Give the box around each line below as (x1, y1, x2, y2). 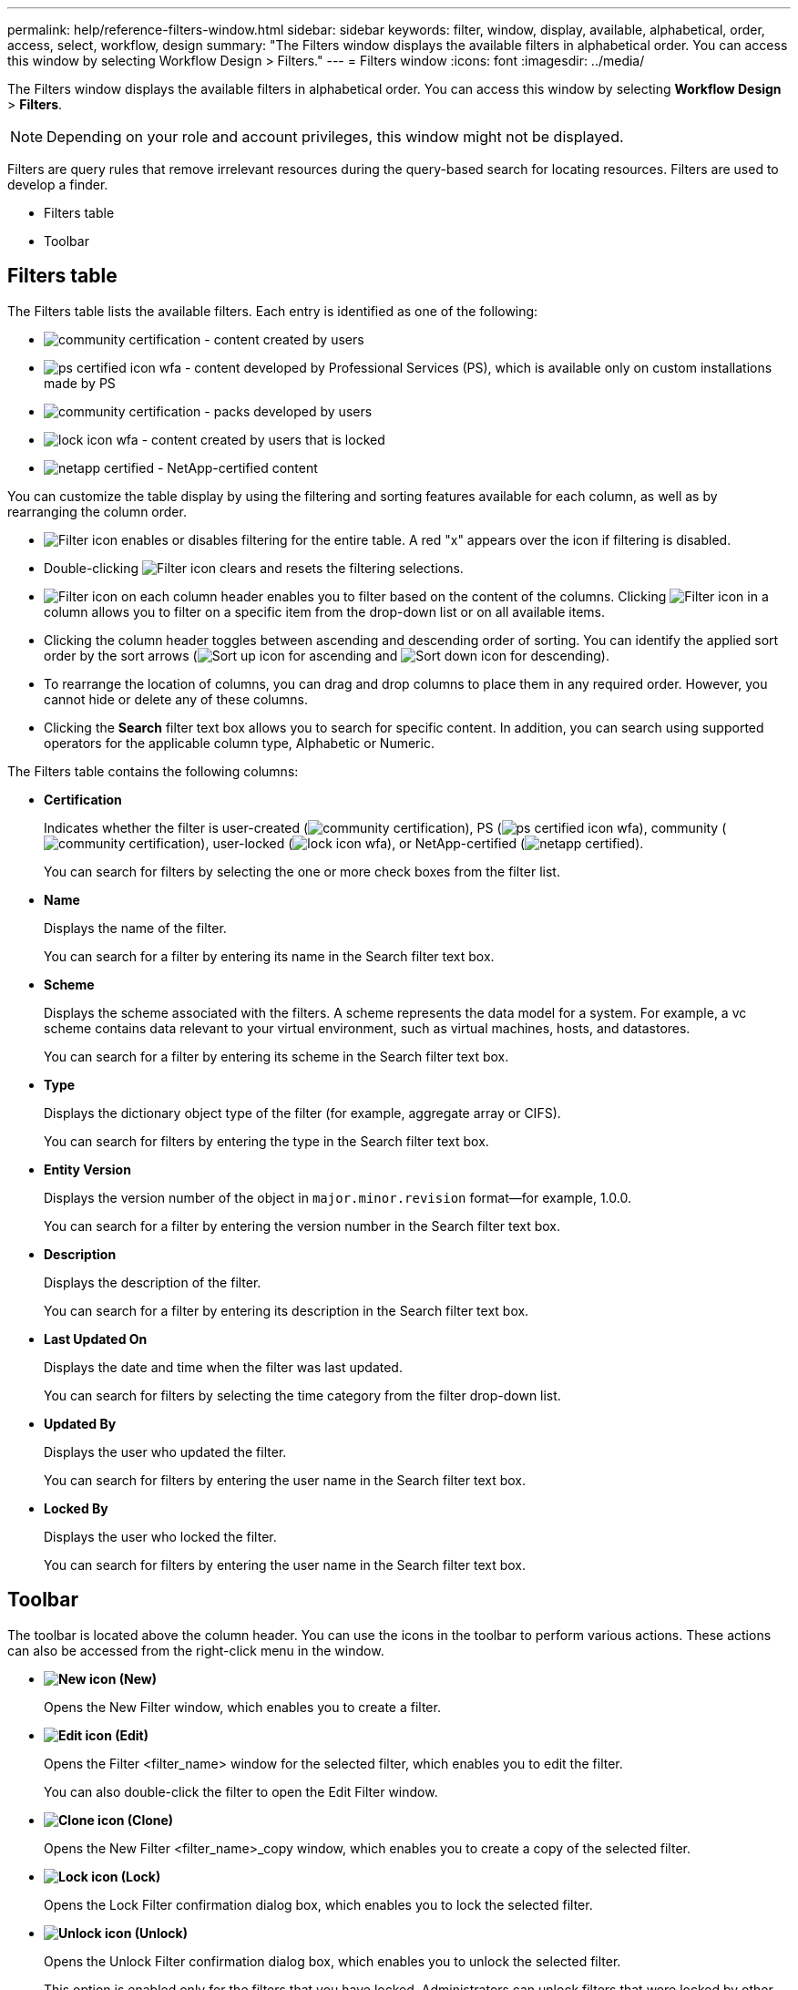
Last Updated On (44, 1330, 148, 1347)
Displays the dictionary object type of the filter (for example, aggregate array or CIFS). (44, 1104, 561, 1121)
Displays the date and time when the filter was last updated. (44, 1359, 403, 1375)
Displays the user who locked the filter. (44, 1528, 277, 1544)
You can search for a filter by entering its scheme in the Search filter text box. (44, 1048, 509, 1064)
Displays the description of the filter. (44, 1274, 261, 1290)
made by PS (44, 374, 116, 391)
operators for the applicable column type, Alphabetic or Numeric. (44, 734, 435, 751)
